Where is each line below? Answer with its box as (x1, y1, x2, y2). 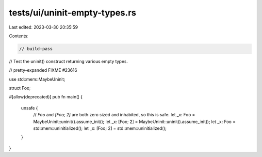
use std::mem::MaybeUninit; (9, 76, 65, 82)
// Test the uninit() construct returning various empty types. (9, 58, 128, 64)
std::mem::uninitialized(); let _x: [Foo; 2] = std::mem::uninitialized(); (33, 126, 167, 131)
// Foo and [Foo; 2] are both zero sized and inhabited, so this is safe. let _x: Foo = (33, 112, 195, 118)
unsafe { (21, 105, 38, 111)
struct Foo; (9, 85, 31, 91)
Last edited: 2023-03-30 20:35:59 (9, 24, 78, 30)
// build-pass (19, 46, 53, 51)
